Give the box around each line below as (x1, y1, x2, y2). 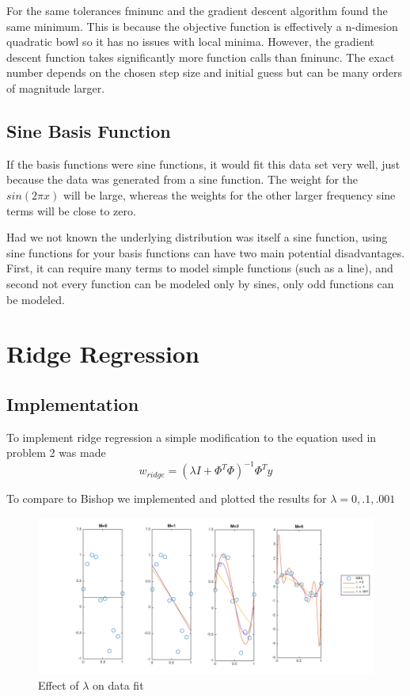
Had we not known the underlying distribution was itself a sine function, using (6, 229, 388, 245)
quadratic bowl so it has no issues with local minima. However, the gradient (6, 33, 374, 50)
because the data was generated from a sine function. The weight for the (6, 171, 359, 188)
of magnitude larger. (6, 79, 105, 96)
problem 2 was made (6, 444, 106, 461)
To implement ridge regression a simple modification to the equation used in (6, 428, 377, 445)
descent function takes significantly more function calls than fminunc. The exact (6, 48, 395, 65)
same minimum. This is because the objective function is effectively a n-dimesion (6, 17, 398, 34)
